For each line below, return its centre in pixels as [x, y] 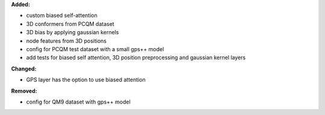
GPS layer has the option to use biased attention [86, 80]
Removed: [24, 91]
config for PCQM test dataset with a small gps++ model [95, 49]
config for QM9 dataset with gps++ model [78, 102]
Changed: [24, 69]
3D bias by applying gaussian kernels [73, 33]
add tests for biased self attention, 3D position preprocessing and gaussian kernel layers [136, 58]
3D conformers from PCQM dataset [70, 23]
